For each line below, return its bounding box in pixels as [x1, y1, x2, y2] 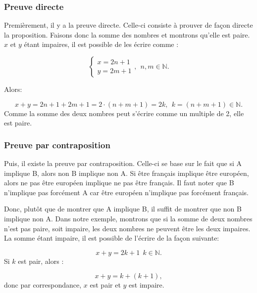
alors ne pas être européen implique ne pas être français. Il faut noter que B [4, 177, 234, 188]
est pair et [90, 280, 121, 290]
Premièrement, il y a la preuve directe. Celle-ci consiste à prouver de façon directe [4, 20, 253, 30]
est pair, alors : [18, 255, 64, 266]
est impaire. [129, 280, 164, 290]
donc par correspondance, [4, 280, 82, 290]
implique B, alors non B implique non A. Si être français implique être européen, [4, 167, 249, 178]
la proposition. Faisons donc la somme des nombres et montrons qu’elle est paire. [4, 29, 250, 40]
